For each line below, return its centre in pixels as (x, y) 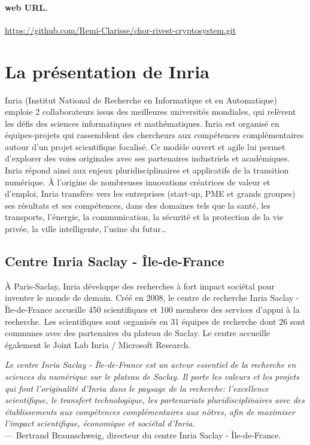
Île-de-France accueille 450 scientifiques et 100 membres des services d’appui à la (152, 310)
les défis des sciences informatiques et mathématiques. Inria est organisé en (142, 123)
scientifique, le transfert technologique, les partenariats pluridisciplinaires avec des (155, 400)
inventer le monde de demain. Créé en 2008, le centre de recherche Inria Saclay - (152, 298)
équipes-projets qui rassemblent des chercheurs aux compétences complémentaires (154, 135)
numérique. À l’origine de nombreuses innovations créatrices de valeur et (138, 182)
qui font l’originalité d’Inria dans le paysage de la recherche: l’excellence (137, 388)
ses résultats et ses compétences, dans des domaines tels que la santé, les (138, 205)
